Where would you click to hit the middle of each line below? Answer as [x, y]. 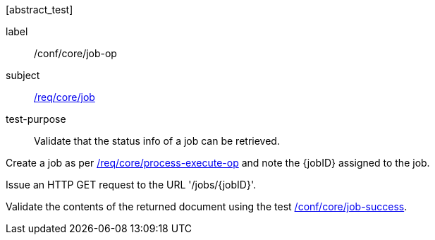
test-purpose [36, 119]
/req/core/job [65, 97]
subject [23, 75]
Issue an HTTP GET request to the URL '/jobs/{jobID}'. [131, 185]
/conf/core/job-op [75, 53]
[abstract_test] [39, 10]
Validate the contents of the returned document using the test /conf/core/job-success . [207, 206]
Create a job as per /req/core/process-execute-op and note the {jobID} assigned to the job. [218, 163]
